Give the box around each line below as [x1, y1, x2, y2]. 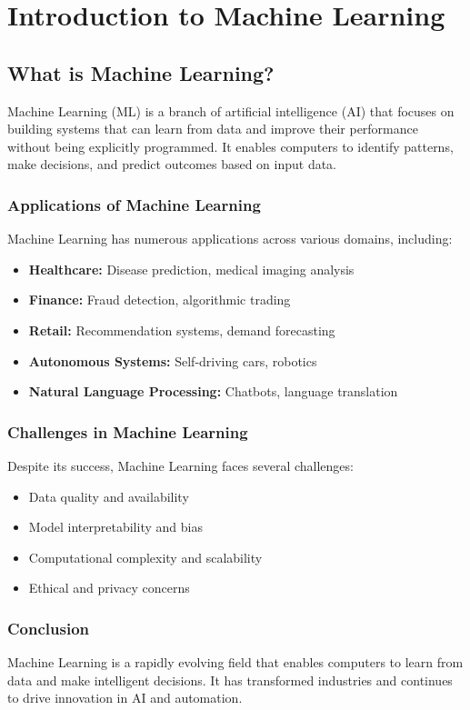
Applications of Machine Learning [7, 193, 261, 215]
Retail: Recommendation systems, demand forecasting [28, 320, 335, 339]
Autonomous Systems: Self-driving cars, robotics [28, 351, 317, 370]
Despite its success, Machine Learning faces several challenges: [7, 455, 354, 475]
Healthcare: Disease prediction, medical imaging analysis [28, 259, 355, 278]
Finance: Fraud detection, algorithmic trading [28, 290, 291, 309]
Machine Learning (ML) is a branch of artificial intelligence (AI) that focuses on [7, 101, 455, 120]
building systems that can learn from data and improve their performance [7, 119, 418, 138]
